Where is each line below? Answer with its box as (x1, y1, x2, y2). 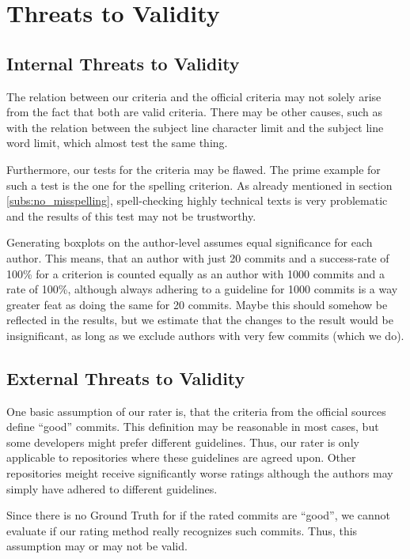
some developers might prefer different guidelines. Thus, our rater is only (6, 433, 359, 450)
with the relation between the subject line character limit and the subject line (6, 119, 384, 135)
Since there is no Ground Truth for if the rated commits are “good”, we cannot (6, 507, 391, 523)
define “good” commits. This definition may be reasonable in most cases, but (6, 418, 379, 435)
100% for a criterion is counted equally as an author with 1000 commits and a (6, 265, 385, 281)
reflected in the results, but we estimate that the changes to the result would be (6, 312, 393, 328)
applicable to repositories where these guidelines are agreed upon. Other (6, 449, 356, 466)
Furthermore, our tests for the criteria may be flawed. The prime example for (6, 161, 381, 177)
